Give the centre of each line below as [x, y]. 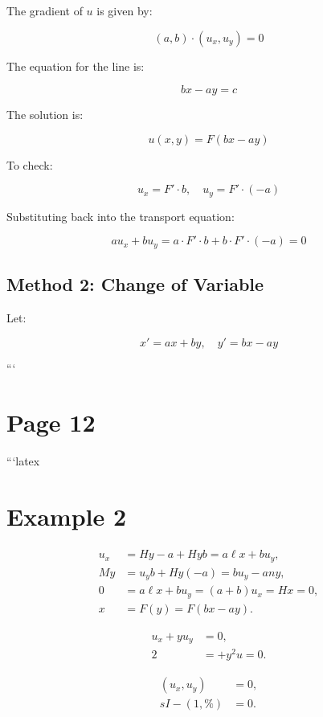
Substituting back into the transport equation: [121, 216]
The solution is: [45, 115]
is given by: [125, 10]
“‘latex [23, 461]
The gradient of [45, 10]
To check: [30, 164]
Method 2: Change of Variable [135, 284]
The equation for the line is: [76, 66]
